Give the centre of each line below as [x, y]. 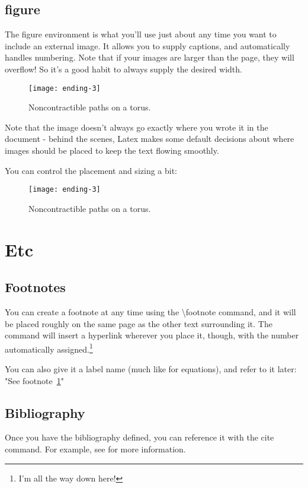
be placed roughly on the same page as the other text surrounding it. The [139, 323]
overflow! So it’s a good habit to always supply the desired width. [123, 69]
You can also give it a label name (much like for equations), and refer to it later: [151, 369]
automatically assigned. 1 [49, 348]
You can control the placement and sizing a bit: [91, 170]
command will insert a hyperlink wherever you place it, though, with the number [152, 335]
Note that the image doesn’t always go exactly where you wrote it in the [137, 127]
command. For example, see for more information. [95, 449]
